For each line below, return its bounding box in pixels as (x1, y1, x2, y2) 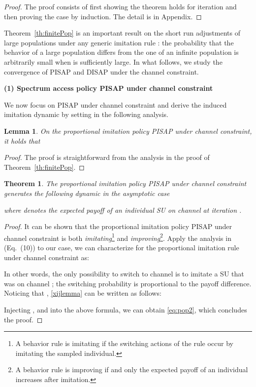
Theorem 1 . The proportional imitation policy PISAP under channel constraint (4, 178, 247, 189)
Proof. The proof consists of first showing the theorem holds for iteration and (4, 1, 237, 11)
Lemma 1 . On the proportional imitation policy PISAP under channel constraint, (4, 125, 252, 136)
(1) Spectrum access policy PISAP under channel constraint (4, 83, 213, 93)
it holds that (4, 135, 40, 146)
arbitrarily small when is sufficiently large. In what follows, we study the (4, 56, 223, 67)
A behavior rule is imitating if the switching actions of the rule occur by (15, 338, 233, 348)
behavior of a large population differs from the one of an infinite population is (4, 47, 239, 57)
